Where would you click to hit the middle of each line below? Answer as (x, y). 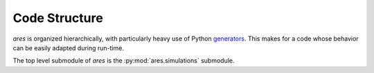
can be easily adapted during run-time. (69, 48)
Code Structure (58, 18)
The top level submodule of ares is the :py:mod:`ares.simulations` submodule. (124, 61)
